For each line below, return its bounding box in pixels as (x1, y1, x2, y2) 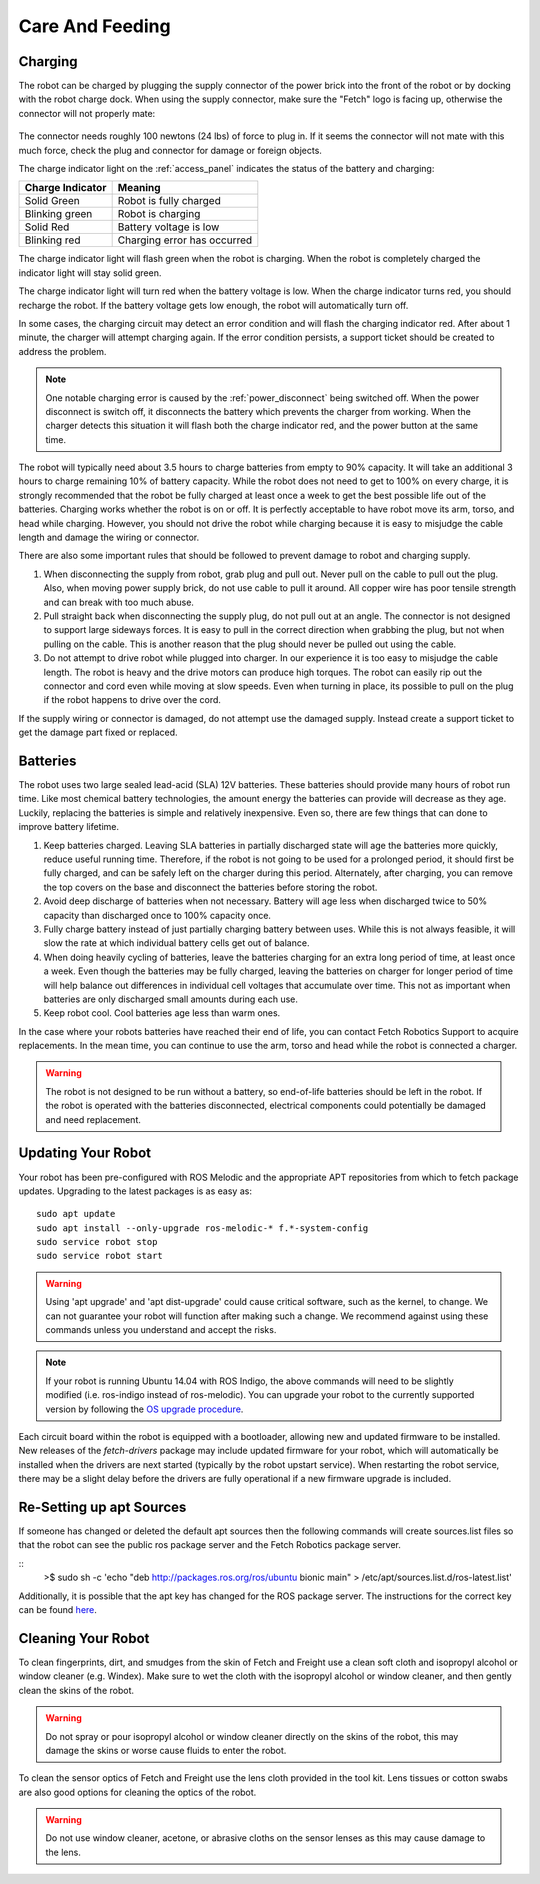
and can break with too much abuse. (43, 596, 195, 608)
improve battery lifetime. (18, 821, 120, 833)
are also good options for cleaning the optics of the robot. (18, 1786, 257, 1798)
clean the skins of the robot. (18, 1684, 135, 1696)
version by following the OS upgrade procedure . (45, 1403, 244, 1415)
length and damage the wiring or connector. (18, 531, 200, 544)
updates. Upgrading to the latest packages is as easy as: (18, 1185, 252, 1197)
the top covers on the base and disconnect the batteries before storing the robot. (43, 881, 378, 893)
